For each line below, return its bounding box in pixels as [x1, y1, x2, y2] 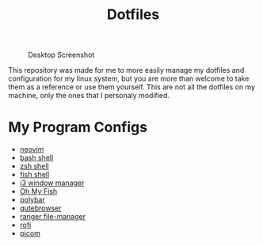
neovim [19, 145, 44, 154]
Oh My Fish [19, 187, 58, 196]
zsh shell [19, 161, 49, 171]
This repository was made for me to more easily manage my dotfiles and [8, 66, 245, 75]
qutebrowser [19, 203, 62, 213]
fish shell [19, 170, 50, 180]
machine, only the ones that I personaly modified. [8, 91, 170, 100]
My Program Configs [8, 119, 148, 136]
